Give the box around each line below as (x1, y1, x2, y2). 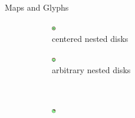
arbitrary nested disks (52, 64, 131, 76)
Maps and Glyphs (5, 1, 69, 13)
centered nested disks (52, 32, 129, 45)
